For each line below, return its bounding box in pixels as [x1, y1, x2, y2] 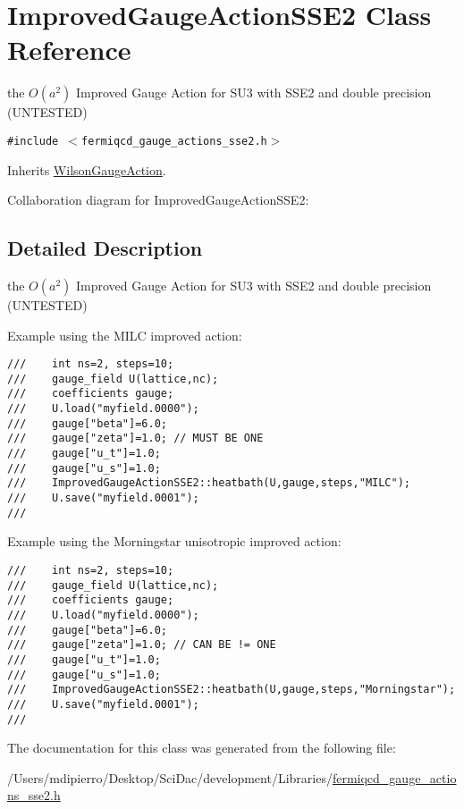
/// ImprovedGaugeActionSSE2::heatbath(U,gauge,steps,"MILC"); [7, 476, 411, 490]
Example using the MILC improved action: [7, 325, 242, 344]
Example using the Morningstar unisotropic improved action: [7, 532, 342, 551]
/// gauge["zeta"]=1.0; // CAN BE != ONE [7, 638, 276, 652]
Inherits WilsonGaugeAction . [7, 160, 166, 179]
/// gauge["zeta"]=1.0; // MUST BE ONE [7, 432, 264, 445]
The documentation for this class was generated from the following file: [7, 738, 396, 757]
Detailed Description [7, 234, 203, 262]
